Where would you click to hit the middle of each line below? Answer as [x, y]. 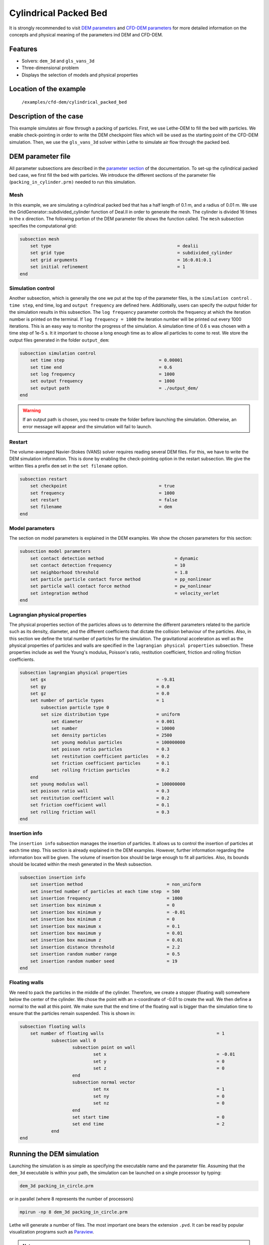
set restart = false [104, 500]
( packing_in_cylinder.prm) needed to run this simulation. [73, 182]
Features [23, 49]
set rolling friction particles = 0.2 [110, 770]
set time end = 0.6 [101, 367]
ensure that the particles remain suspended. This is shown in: [72, 1013]
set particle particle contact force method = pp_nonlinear [121, 579]
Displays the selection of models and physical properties [80, 75]
